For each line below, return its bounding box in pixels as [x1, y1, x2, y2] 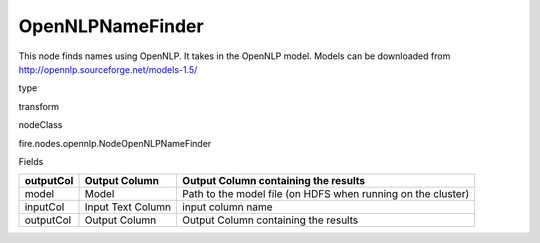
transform [18, 100, 60, 112]
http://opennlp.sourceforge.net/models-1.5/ [18, 63, 198, 75]
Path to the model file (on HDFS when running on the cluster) [181, 187, 470, 201]
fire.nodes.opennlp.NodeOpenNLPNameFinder [18, 137, 212, 149]
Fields [18, 155, 44, 167]
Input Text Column [84, 200, 172, 214]
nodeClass [18, 119, 63, 131]
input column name [181, 200, 273, 214]
